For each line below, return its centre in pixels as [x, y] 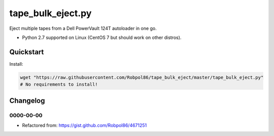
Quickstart [27, 52]
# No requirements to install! [59, 84]
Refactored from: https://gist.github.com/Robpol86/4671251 [84, 125]
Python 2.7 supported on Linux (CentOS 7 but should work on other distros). [102, 37]
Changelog [27, 100]
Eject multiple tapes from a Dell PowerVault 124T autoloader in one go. [83, 28]
